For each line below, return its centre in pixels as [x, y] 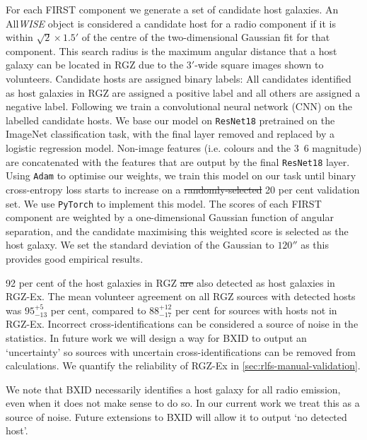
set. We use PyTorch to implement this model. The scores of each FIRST [164, 203]
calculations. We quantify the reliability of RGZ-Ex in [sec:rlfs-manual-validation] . [183, 365]
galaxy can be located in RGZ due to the [95, 65]
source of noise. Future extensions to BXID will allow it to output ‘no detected [176, 416]
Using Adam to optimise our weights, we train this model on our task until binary [181, 176]
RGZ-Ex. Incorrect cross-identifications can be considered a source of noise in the [182, 324]
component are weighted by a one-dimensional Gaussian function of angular [170, 217]
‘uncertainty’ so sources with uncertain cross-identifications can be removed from [181, 351]
